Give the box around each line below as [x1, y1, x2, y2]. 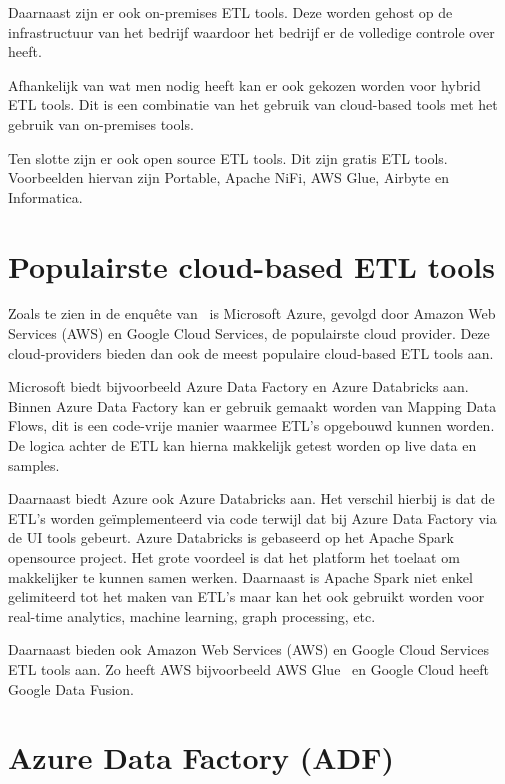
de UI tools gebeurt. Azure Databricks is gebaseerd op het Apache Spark [8, 527, 454, 548]
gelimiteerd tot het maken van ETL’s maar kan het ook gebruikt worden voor [8, 586, 485, 607]
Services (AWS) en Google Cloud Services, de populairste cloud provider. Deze [8, 323, 490, 344]
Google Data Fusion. [8, 678, 134, 699]
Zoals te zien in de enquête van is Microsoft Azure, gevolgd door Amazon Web [8, 303, 496, 324]
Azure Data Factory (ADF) [8, 737, 395, 778]
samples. [8, 454, 60, 475]
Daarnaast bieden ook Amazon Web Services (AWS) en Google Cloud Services [8, 639, 489, 660]
